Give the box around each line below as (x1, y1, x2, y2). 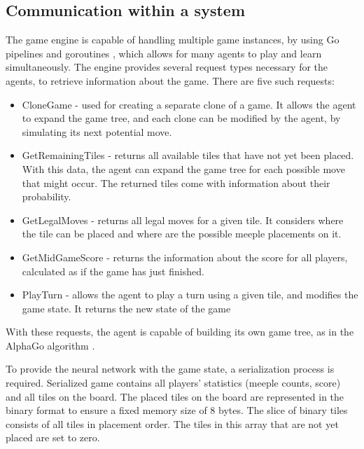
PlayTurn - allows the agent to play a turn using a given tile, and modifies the (22, 287, 358, 302)
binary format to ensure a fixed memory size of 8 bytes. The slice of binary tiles (6, 403, 348, 417)
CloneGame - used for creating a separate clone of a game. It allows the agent (22, 97, 356, 111)
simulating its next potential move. (22, 124, 172, 139)
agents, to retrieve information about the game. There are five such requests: (6, 73, 335, 88)
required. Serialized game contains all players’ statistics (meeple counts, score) (6, 375, 341, 390)
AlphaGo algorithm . (6, 338, 95, 352)
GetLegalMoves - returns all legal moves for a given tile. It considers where (22, 212, 344, 227)
